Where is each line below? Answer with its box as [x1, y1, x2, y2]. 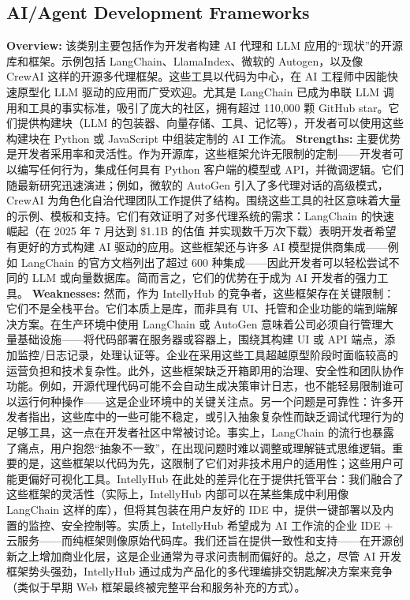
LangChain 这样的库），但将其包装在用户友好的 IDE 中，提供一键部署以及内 [6, 501, 394, 518]
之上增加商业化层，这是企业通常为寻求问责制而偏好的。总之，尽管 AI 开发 [17, 547, 401, 564]
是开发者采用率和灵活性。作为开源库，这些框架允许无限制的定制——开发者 [6, 145, 393, 162]
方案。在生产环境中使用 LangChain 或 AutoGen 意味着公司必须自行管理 [17, 315, 383, 332]
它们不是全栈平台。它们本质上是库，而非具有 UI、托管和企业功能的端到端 [6, 300, 387, 317]
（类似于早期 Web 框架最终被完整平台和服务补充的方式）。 [6, 578, 306, 594]
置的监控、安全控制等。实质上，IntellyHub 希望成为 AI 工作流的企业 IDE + [6, 516, 393, 533]
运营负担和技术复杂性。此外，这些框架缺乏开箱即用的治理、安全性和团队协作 [6, 362, 404, 378]
